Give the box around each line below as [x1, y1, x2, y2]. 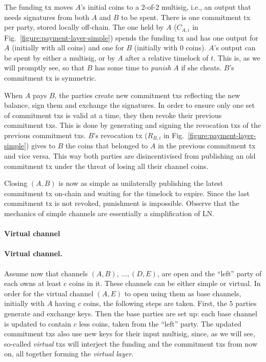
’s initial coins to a [80, 2, 139, 12]
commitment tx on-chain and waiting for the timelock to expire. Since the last [4, 187, 250, 198]
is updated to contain [4, 318, 71, 329]
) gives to [26, 140, 55, 151]
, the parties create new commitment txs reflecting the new [54, 89, 240, 100]
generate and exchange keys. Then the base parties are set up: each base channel [4, 308, 257, 318]
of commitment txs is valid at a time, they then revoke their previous [4, 109, 222, 120]
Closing [4, 178, 28, 188]
